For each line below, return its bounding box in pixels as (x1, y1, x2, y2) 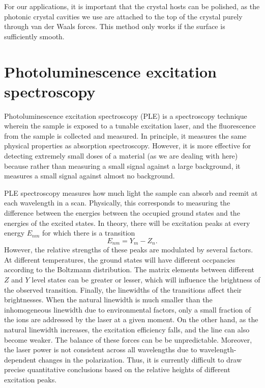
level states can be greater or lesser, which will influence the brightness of (32, 274, 260, 285)
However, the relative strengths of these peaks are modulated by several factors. (4, 244, 253, 255)
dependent (4, 354, 37, 365)
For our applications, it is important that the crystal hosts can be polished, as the (4, 1, 260, 11)
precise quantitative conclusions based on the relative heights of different (4, 364, 230, 375)
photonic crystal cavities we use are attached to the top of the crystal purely (4, 11, 243, 21)
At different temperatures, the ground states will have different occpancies (4, 254, 235, 265)
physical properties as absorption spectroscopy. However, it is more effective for (4, 140, 251, 151)
